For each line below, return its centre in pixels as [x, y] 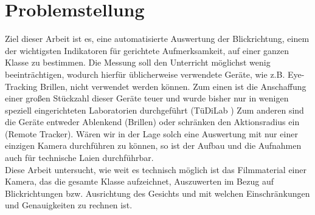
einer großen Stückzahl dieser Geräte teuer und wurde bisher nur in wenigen [147, 98]
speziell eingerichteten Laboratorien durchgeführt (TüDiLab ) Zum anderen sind [154, 110]
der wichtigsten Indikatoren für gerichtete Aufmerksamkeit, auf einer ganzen [147, 50]
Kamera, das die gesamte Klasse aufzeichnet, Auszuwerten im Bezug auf [139, 181]
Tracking [21, 86]
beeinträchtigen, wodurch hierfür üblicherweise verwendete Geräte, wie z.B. [145, 74]
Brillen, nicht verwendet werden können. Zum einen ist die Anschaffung [173, 86]
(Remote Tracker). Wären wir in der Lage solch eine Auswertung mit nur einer [151, 133]
